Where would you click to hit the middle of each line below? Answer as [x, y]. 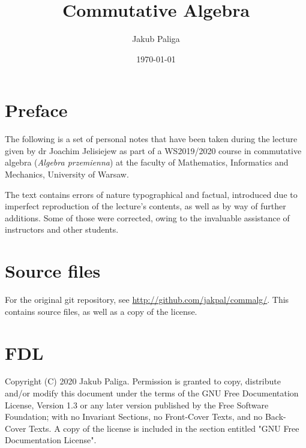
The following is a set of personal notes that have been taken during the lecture [151, 139]
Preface [36, 110]
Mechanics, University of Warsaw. [67, 174]
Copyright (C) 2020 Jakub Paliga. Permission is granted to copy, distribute [143, 381]
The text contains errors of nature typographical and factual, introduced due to [151, 194]
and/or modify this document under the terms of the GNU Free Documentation [152, 393]
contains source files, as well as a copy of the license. [101, 311]
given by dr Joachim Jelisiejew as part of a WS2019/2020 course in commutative [153, 150]
